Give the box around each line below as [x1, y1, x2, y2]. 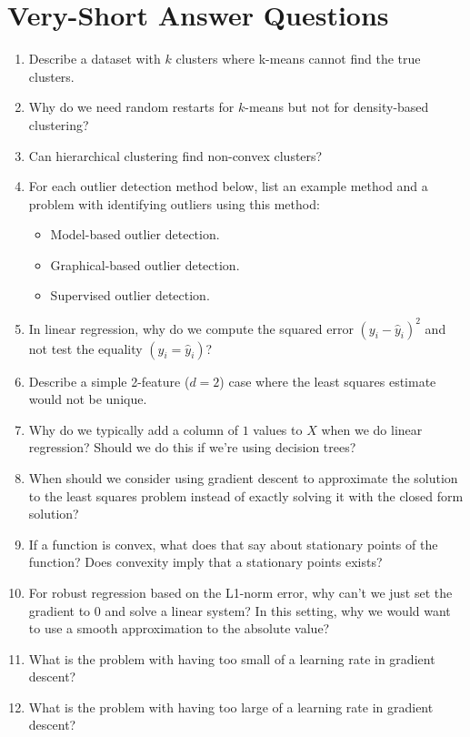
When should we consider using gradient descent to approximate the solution [28, 468, 458, 487]
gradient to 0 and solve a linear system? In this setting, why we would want [28, 601, 451, 620]
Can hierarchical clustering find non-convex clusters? [28, 146, 323, 165]
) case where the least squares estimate [219, 371, 436, 390]
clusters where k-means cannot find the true [175, 49, 421, 68]
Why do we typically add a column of [28, 419, 239, 439]
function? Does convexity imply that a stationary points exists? [28, 552, 383, 571]
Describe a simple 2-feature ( [28, 371, 190, 390]
